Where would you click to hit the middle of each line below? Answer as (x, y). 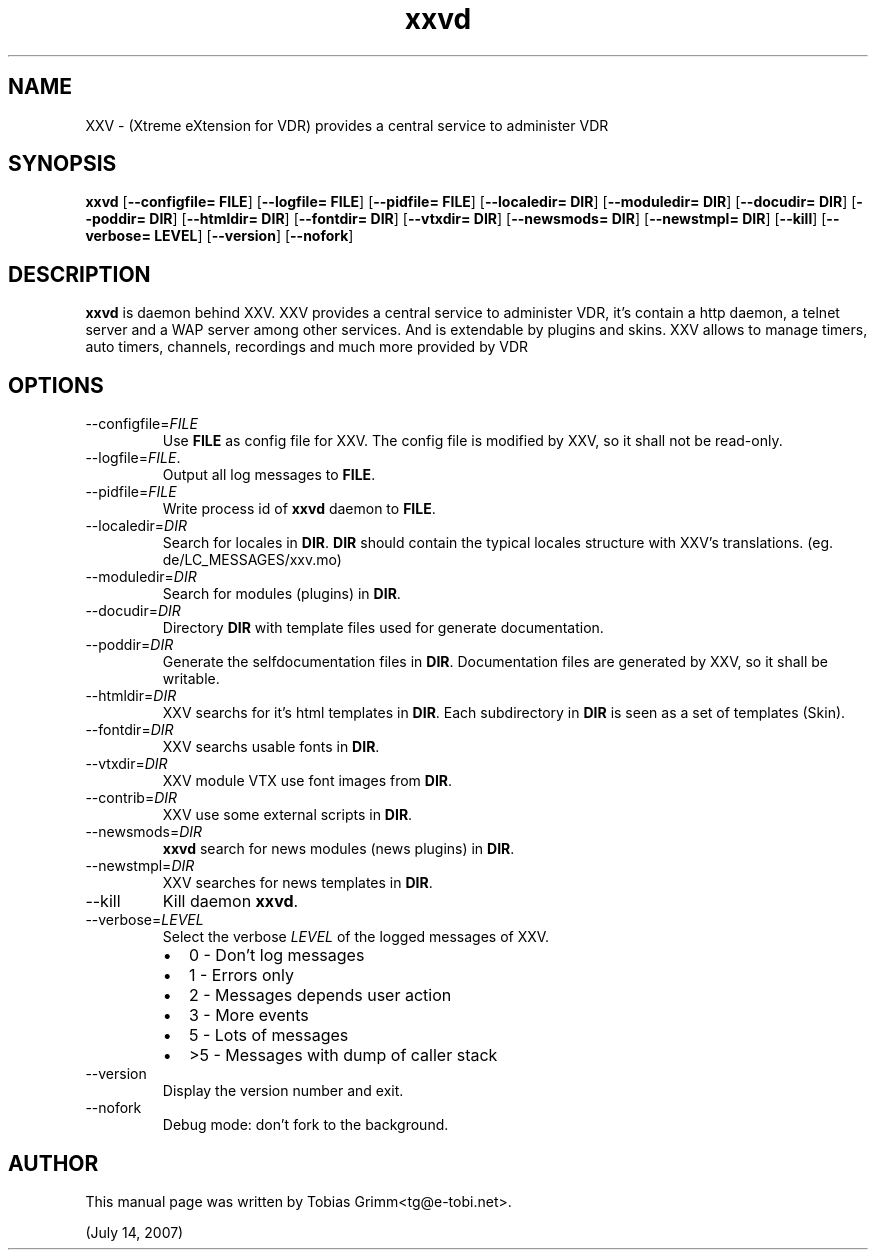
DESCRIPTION (79, 274)
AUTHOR (53, 1163)
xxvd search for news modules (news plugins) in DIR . (338, 849)
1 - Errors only (241, 975)
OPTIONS (56, 385)
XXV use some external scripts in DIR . (287, 815)
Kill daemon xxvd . (230, 901)
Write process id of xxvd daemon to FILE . (299, 509)
